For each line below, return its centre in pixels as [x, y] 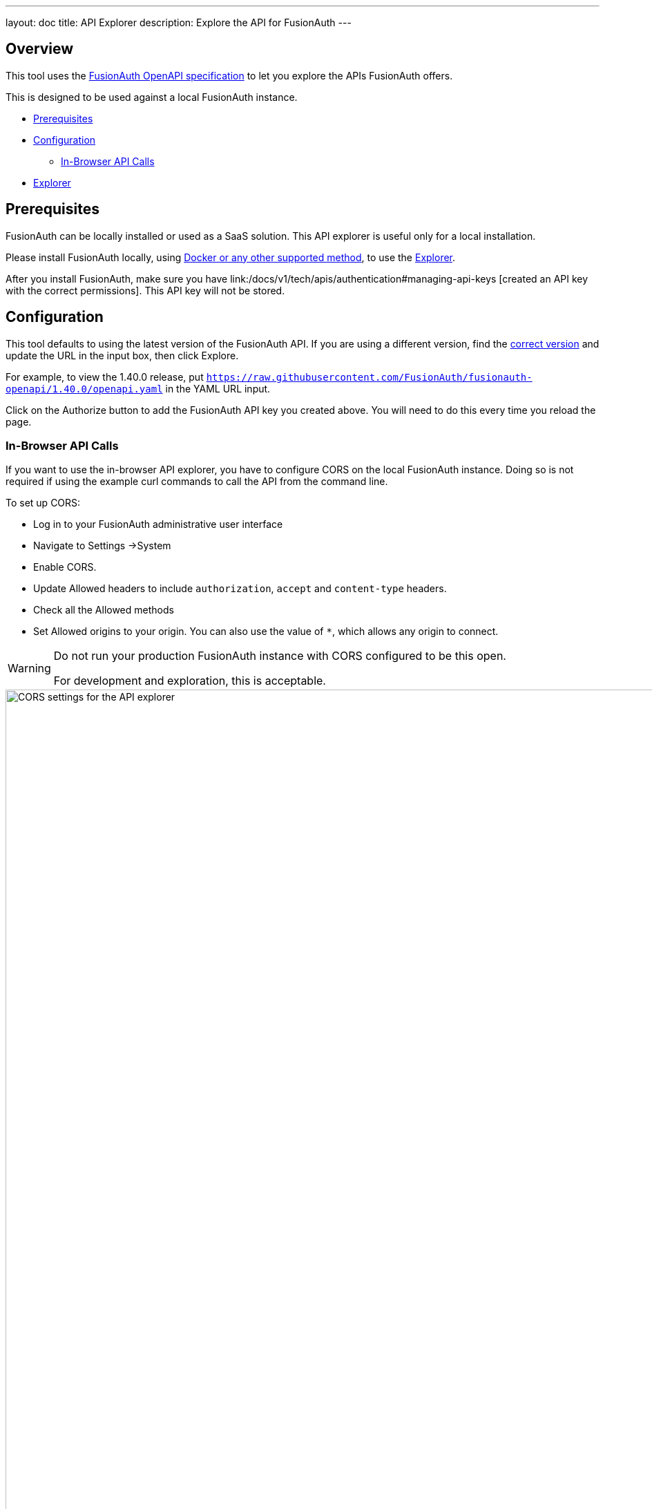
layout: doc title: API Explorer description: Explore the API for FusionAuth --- [179, 22]
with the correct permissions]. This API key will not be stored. [145, 290]
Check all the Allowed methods [104, 610]
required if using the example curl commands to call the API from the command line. [197, 482]
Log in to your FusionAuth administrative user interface [158, 524]
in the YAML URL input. [218, 388]
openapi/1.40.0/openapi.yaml [84, 389]
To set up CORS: [43, 503]
